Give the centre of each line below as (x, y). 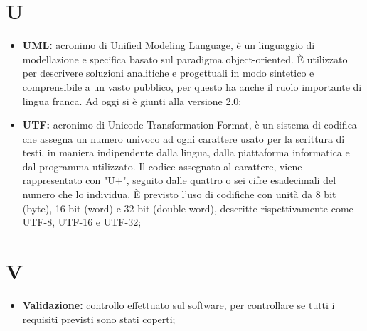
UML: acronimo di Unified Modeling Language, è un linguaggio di (169, 45)
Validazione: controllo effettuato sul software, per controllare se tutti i (179, 304)
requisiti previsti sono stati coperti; (99, 319)
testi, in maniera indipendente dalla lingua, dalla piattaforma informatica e (186, 152)
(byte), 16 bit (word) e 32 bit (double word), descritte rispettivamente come (188, 208)
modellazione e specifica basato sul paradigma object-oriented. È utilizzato (185, 59)
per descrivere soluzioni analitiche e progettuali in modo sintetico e (168, 73)
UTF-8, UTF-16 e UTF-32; (82, 222)
